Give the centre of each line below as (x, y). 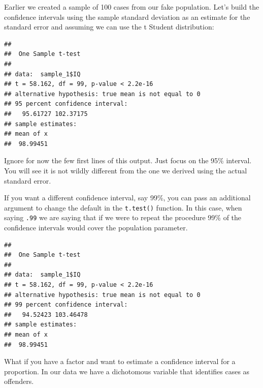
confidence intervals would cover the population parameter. (96, 227)
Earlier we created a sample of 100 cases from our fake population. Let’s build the (132, 7)
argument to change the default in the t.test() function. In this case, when (123, 207)
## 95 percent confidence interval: (66, 104)
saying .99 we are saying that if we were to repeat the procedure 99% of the (123, 217)
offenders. (19, 381)
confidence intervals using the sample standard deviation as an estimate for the (127, 17)
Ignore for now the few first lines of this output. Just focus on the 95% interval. (128, 160)
